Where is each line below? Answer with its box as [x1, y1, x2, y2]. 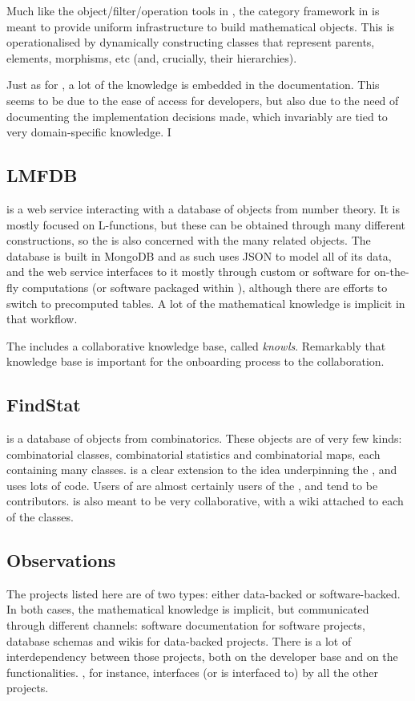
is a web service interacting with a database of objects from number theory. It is [6, 200, 400, 217]
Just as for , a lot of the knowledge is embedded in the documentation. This [6, 76, 380, 93]
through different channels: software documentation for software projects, [6, 617, 365, 634]
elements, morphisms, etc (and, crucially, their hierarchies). [6, 49, 297, 66]
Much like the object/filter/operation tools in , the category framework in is [6, 2, 380, 18]
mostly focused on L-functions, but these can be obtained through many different [6, 216, 405, 233]
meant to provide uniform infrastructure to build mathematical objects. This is [6, 18, 394, 34]
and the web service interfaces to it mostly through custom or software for [6, 263, 371, 280]
